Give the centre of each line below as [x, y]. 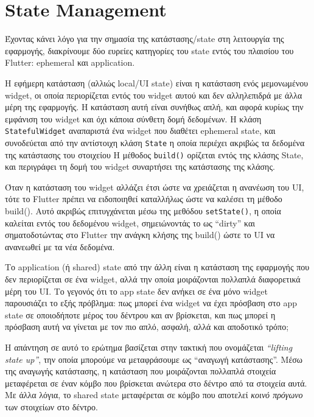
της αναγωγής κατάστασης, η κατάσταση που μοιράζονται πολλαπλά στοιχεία [141, 371]
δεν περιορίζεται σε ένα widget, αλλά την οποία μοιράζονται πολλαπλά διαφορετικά [153, 279]
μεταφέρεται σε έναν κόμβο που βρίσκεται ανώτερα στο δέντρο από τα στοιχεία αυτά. [156, 383]
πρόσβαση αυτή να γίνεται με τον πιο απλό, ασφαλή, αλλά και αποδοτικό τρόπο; [147, 327]
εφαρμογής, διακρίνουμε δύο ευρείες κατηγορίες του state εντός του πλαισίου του [149, 50]
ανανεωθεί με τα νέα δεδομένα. [60, 246]
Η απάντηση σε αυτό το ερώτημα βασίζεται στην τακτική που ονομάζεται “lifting [149, 347]
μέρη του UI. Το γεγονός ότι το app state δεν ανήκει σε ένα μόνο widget [136, 291]
